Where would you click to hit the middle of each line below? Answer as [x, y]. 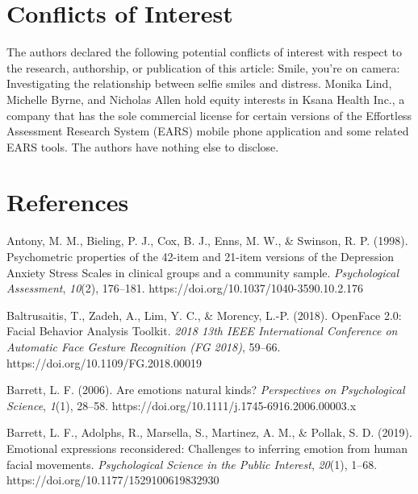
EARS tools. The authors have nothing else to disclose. [143, 146]
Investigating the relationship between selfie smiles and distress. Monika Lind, [199, 83]
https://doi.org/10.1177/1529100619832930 [113, 480]
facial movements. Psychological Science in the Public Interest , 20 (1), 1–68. [192, 464]
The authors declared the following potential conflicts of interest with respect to [205, 52]
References [68, 202]
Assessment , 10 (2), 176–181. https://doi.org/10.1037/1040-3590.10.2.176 [185, 288]
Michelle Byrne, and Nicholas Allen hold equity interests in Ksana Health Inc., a [206, 99]
